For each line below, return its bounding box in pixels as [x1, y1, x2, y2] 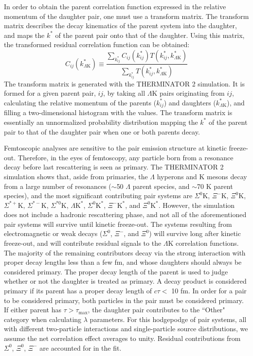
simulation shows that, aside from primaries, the [4, 171, 148, 181]
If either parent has [4, 305, 61, 315]
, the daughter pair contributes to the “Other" [88, 305, 225, 315]
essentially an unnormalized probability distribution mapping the [4, 117, 198, 127]
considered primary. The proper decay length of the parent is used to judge [4, 266, 228, 276]
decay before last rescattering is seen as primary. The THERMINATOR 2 [4, 162, 224, 172]
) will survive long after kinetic [149, 228, 241, 238]
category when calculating [4, 314, 82, 324]
